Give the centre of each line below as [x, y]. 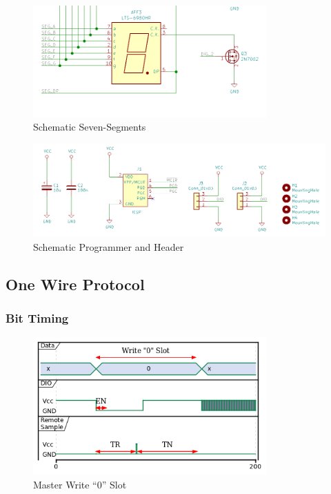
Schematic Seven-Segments [90, 127]
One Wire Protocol [75, 284]
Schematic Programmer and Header [109, 246]
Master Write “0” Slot [80, 484]
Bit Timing [37, 318]
